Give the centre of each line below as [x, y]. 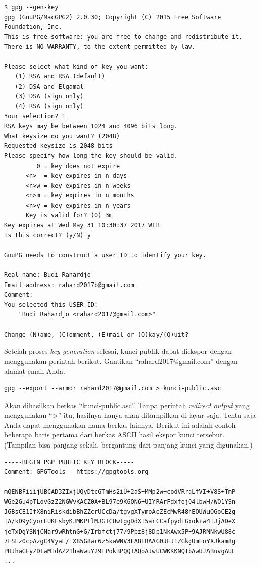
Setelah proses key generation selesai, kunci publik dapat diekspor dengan [118, 351]
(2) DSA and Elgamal [49, 86]
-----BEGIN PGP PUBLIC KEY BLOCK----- [69, 462]
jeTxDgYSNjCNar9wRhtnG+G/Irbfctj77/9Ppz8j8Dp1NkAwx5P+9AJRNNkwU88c [120, 531]
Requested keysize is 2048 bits [58, 146]
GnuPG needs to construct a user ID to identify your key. [105, 255]
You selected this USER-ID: [51, 305]
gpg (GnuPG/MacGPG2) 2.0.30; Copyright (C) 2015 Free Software [113, 17]
